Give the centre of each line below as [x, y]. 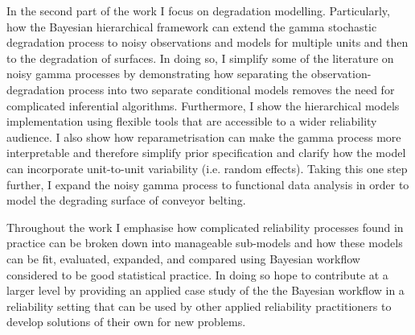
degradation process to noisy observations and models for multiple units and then [207, 42]
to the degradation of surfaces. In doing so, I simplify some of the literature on [200, 58]
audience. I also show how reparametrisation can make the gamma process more [204, 136]
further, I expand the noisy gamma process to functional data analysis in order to [208, 184]
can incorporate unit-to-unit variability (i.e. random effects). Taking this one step [207, 168]
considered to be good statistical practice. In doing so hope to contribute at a [197, 274]
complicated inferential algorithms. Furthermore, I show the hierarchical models [203, 105]
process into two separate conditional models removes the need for [232, 89]
